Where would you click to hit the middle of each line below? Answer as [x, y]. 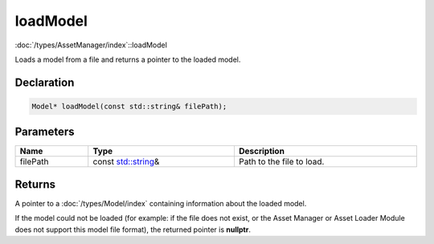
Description [262, 151]
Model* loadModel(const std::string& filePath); [129, 106]
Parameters [45, 132]
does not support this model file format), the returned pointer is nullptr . [133, 230]
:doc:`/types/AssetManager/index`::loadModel [91, 45]
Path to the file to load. [281, 162]
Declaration [45, 82]
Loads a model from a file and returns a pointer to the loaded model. [128, 59]
